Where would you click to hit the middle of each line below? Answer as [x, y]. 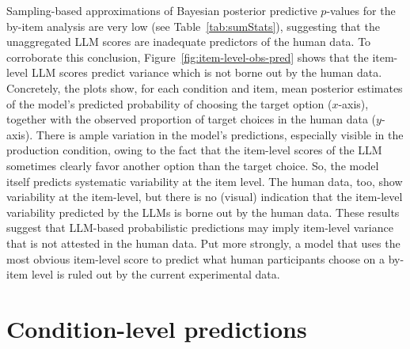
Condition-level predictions [157, 328]
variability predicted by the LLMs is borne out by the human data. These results [203, 212]
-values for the [361, 10]
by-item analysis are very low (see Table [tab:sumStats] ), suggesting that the [193, 26]
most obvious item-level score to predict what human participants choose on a [196, 258]
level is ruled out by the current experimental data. [156, 274]
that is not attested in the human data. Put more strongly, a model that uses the [203, 243]
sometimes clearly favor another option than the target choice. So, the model [193, 165]
